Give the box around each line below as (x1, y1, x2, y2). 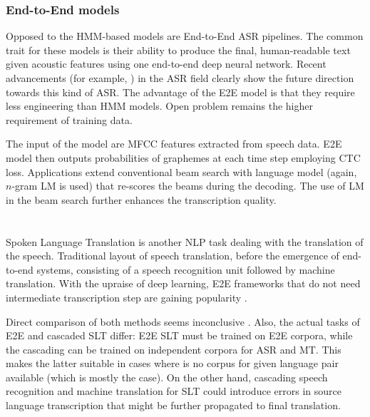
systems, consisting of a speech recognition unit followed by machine (36, 262, 335, 277)
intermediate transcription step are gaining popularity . (6, 289, 247, 304)
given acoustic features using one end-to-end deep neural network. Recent (6, 56, 327, 71)
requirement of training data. (6, 112, 133, 127)
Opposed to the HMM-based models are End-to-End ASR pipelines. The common (6, 29, 364, 43)
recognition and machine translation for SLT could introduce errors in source (6, 383, 341, 398)
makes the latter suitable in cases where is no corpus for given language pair (6, 356, 339, 371)
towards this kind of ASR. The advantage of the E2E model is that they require (6, 84, 355, 99)
